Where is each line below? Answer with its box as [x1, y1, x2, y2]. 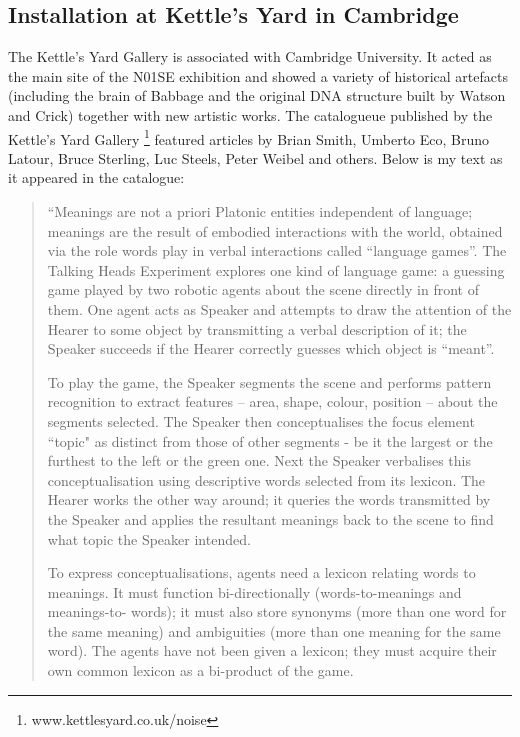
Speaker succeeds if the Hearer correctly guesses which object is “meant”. [47, 338, 495, 359]
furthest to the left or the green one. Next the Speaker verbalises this [47, 450, 472, 471]
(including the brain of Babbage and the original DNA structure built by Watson [8, 85, 506, 106]
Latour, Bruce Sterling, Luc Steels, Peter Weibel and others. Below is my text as [8, 147, 503, 168]
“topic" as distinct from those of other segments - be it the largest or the [47, 430, 493, 451]
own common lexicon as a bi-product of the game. [47, 660, 354, 681]
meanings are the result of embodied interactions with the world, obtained [47, 220, 503, 241]
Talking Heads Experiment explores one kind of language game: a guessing [47, 259, 505, 280]
